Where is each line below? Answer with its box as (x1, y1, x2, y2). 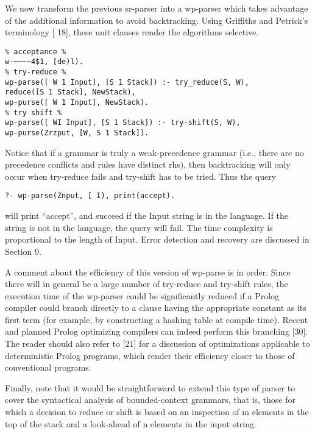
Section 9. (5, 244, 41, 257)
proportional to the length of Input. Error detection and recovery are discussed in (5, 233, 310, 246)
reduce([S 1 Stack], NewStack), (5, 88, 136, 97)
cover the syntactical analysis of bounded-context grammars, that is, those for (5, 393, 296, 406)
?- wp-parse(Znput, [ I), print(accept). (5, 191, 175, 201)
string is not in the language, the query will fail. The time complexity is (5, 221, 273, 233)
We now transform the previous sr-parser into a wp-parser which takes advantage (5, 2, 308, 14)
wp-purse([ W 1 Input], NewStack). (5, 98, 149, 107)
